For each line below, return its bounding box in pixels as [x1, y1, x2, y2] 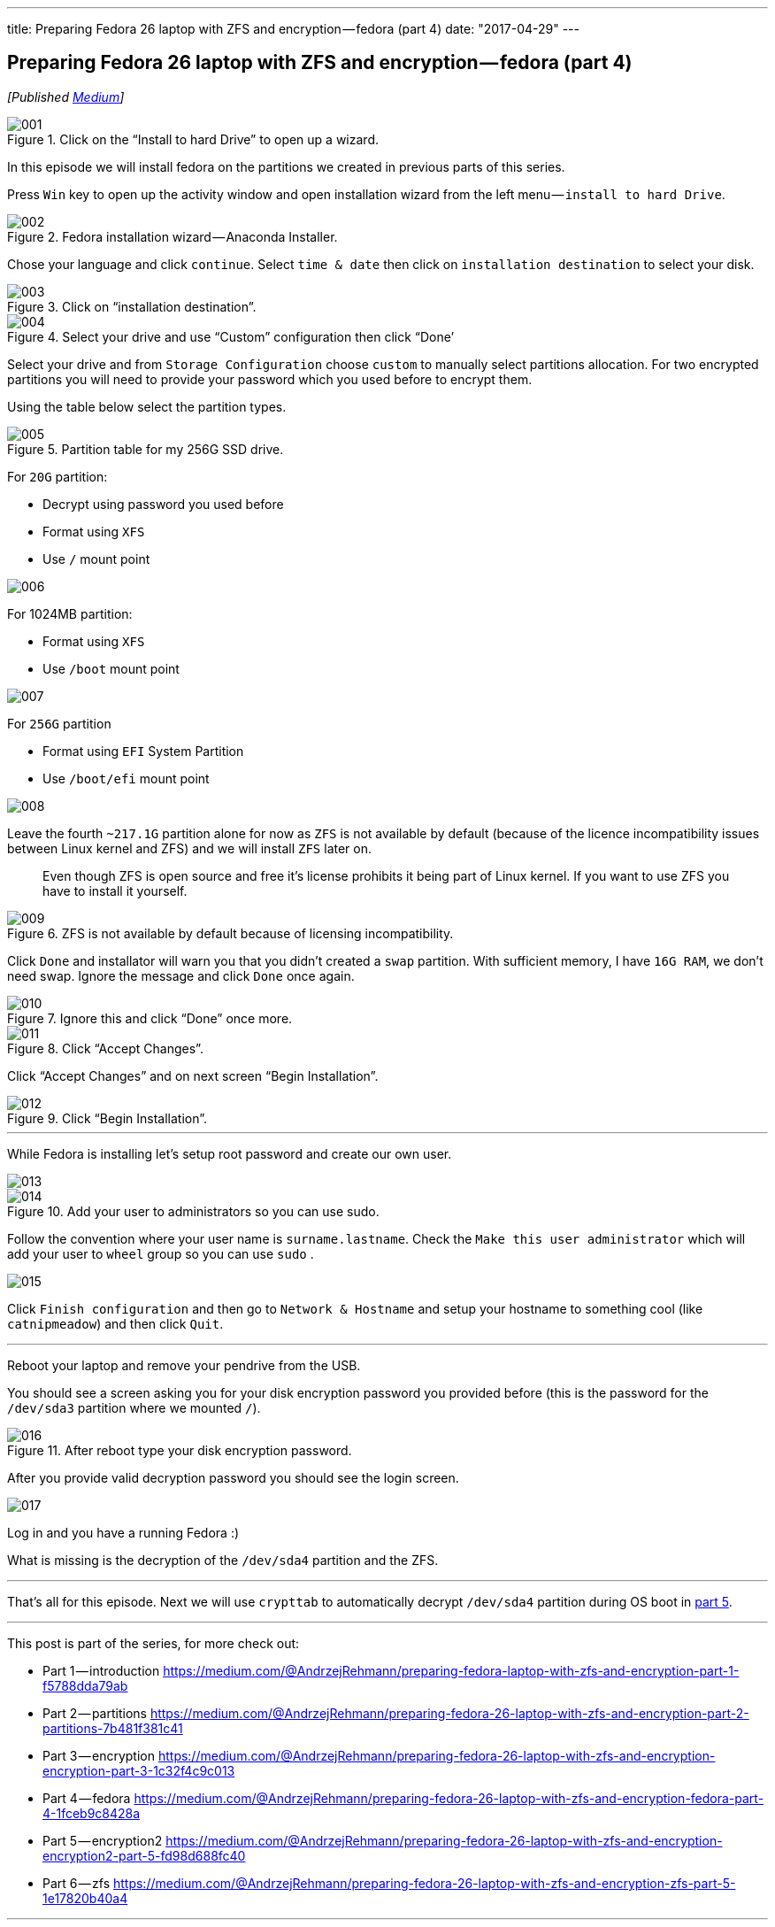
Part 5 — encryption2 [42, 1832, 163, 1848]
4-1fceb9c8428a [42, 1805, 141, 1821]
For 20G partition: [7, 468, 108, 484]
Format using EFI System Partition [42, 743, 244, 759]
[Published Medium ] [7, 89, 125, 104]
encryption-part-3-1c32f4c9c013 [42, 1762, 235, 1778]
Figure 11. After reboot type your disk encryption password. [7, 1442, 352, 1458]
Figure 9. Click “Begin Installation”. [7, 1110, 208, 1126]
